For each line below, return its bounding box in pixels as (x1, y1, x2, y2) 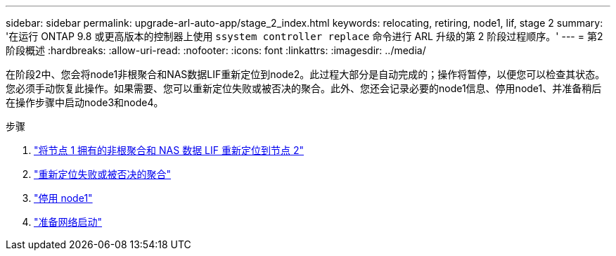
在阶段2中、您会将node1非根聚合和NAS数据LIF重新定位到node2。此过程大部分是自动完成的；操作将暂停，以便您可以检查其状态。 (6, 68, 605, 80)
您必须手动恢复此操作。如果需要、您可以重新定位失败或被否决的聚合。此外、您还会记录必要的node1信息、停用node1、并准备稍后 (6, 82, 602, 94)
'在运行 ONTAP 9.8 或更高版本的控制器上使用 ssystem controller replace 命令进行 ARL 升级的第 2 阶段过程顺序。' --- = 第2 (6, 30, 603, 42)
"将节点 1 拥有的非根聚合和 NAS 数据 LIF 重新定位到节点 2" (34, 144, 304, 156)
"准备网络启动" (34, 216, 103, 228)
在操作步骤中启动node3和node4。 (6, 96, 164, 108)
